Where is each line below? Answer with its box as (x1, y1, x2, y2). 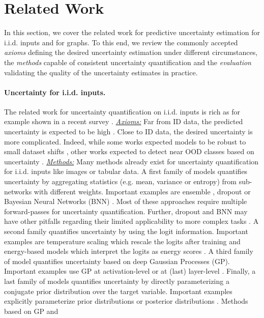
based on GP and (4, 305, 58, 316)
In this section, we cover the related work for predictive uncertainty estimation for (4, 27, 260, 38)
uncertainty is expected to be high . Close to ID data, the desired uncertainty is (4, 126, 253, 137)
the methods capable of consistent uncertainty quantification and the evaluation (4, 56, 251, 67)
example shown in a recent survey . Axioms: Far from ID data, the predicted (4, 116, 243, 127)
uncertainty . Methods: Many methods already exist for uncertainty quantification (4, 156, 259, 166)
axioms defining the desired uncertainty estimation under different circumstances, (4, 47, 258, 57)
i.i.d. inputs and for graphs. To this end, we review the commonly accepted (4, 37, 238, 47)
